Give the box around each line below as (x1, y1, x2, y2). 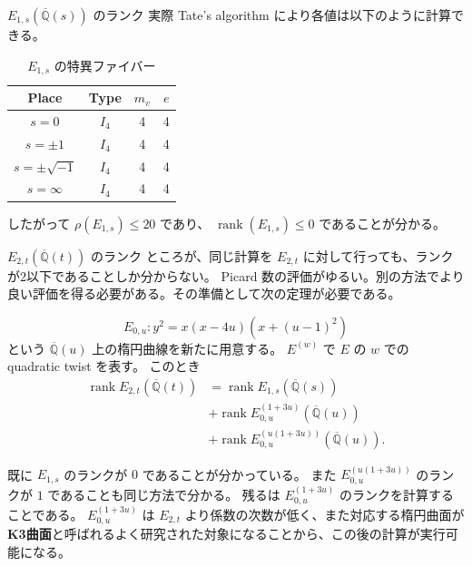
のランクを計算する (339, 484, 454, 503)
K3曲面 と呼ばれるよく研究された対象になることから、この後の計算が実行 (7, 524, 446, 543)
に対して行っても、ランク (302, 246, 454, 265)
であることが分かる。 (319, 213, 447, 232)
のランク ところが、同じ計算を (90, 246, 273, 265)
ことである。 (7, 504, 84, 523)
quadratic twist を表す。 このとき (7, 356, 201, 376)
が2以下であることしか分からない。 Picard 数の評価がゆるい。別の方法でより (7, 266, 465, 285)
